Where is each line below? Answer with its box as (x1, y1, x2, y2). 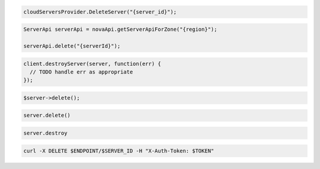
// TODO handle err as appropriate (30, 68, 133, 75)
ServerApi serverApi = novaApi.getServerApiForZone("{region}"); (23, 26, 217, 33)
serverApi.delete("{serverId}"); (23, 42, 121, 49)
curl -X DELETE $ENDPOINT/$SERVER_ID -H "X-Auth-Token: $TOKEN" (23, 147, 215, 154)
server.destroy (23, 130, 68, 136)
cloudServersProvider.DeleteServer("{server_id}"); (23, 8, 177, 15)
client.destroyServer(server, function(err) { (23, 60, 161, 67)
